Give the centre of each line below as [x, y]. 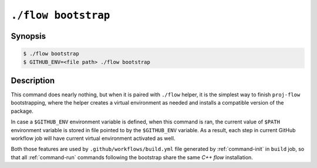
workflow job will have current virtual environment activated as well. [93, 138]
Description [33, 80]
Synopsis [28, 36]
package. [22, 111]
